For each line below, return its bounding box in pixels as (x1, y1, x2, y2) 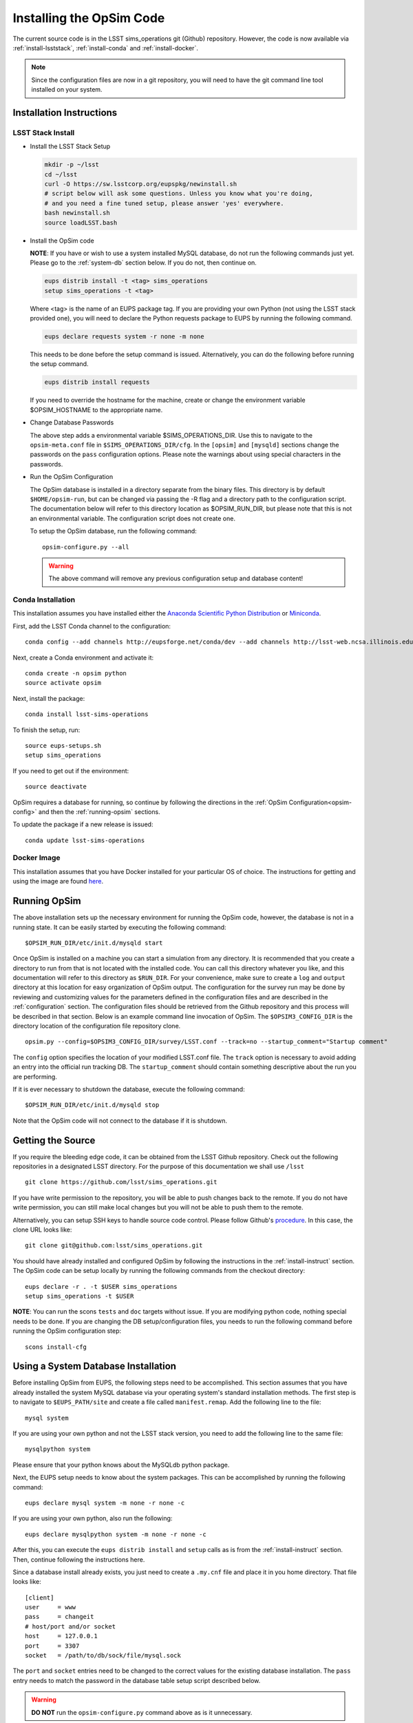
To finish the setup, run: (12, 726, 81, 734)
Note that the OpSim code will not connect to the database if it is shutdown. (12, 1117, 227, 1125)
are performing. (12, 1072, 58, 1081)
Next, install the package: (12, 694, 85, 702)
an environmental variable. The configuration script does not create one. (30, 514, 235, 522)
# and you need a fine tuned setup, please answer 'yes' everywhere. (44, 199, 284, 207)
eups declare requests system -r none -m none (44, 333, 204, 340)
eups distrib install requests (44, 378, 151, 386)
